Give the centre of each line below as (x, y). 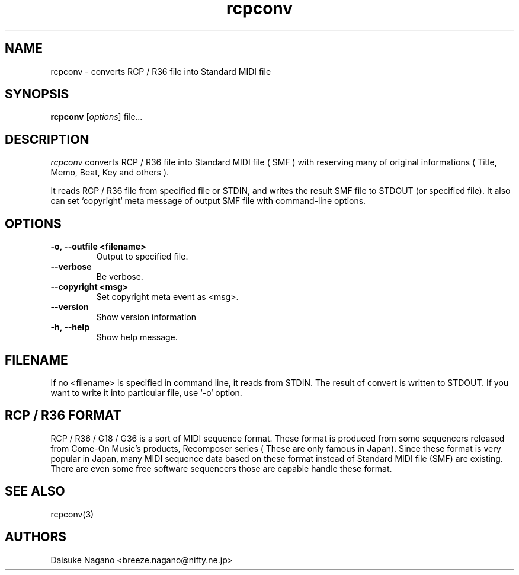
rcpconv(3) (72, 514)
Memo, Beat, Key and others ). (110, 172)
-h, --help (70, 327)
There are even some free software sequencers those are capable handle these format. (221, 468)
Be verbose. (120, 277)
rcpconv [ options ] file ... (97, 117)
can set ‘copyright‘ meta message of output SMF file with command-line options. (208, 201)
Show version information (146, 317)
